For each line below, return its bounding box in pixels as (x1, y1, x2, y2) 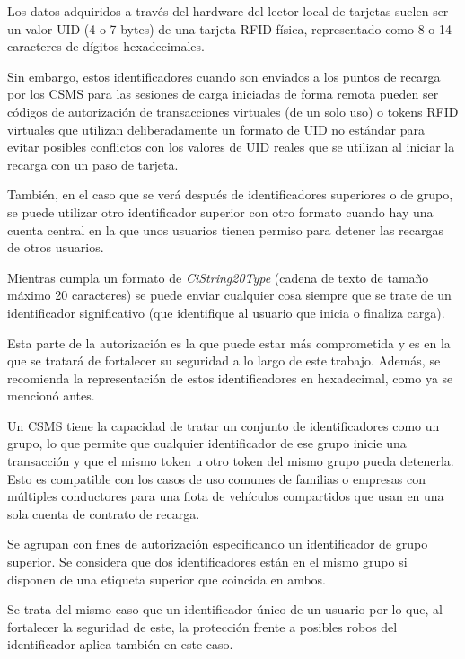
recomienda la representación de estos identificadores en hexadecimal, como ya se (7, 368, 453, 387)
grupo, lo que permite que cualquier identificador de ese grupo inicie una (7, 434, 407, 453)
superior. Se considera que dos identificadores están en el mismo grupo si (7, 552, 408, 571)
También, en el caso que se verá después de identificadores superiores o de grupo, (7, 185, 453, 204)
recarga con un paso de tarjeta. (7, 154, 179, 173)
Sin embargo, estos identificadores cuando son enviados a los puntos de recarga (7, 66, 441, 85)
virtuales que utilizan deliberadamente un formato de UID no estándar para (7, 119, 425, 138)
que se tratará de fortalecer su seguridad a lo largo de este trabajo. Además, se (7, 351, 441, 370)
